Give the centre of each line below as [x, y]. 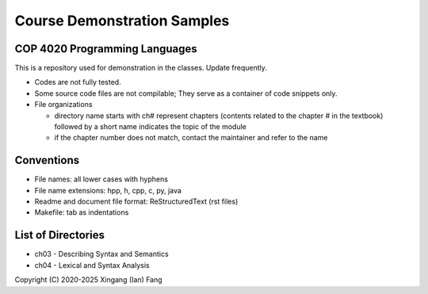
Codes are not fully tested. [78, 82]
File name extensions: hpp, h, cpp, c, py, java [108, 190]
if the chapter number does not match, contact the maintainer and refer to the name [191, 138]
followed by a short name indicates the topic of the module [151, 127]
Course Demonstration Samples [122, 21]
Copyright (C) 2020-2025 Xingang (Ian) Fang [88, 280]
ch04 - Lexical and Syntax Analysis [92, 265]
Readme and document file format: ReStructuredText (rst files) [136, 201]
